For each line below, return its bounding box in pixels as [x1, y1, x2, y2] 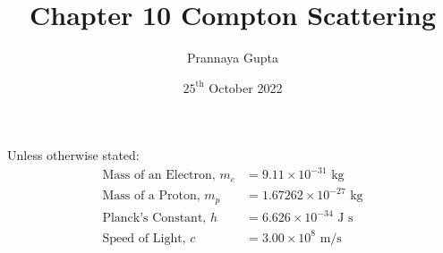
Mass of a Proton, [102, 190, 200, 203]
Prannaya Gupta [187, 48, 278, 67]
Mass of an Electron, [102, 169, 216, 182]
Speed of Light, [102, 232, 186, 245]
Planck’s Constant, [102, 212, 207, 225]
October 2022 [209, 78, 283, 97]
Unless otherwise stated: [7, 146, 140, 164]
